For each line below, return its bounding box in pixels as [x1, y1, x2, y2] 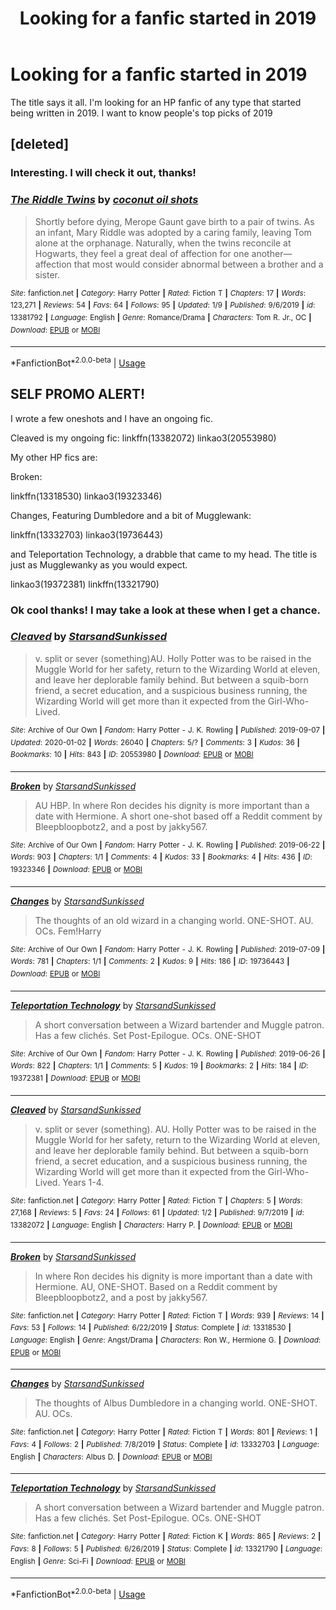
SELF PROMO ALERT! [10, 386, 146, 403]
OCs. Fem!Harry [34, 925, 102, 937]
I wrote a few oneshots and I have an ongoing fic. [10, 412, 214, 424]
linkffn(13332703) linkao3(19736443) [10, 528, 164, 541]
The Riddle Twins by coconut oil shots [10, 193, 199, 207]
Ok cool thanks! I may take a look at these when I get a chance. [10, 603, 321, 617]
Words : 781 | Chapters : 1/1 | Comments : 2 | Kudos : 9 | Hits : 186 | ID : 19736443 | [10, 957, 290, 967]
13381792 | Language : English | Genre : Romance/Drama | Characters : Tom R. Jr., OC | [10, 312, 312, 322]
